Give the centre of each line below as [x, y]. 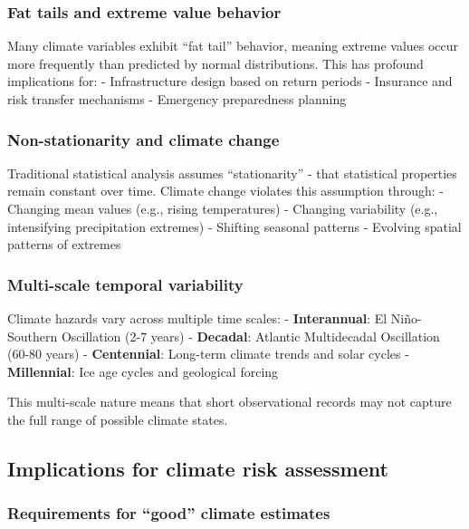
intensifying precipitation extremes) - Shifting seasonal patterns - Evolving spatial [234, 226]
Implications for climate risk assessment [198, 468]
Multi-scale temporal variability [125, 284]
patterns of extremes [64, 244]
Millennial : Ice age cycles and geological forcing [143, 371]
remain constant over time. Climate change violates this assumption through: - [225, 191]
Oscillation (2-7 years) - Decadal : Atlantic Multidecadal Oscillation [250, 336]
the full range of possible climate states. [118, 419]
